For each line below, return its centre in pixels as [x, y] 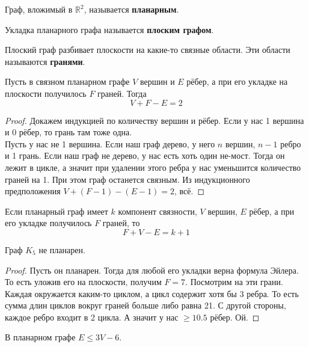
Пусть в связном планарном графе [67, 81]
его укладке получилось [48, 223]
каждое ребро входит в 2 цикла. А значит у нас [92, 317]
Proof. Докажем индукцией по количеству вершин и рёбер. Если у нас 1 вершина [154, 120]
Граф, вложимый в [39, 9]
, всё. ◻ [190, 191]
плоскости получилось [46, 93]
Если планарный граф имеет [57, 211]
